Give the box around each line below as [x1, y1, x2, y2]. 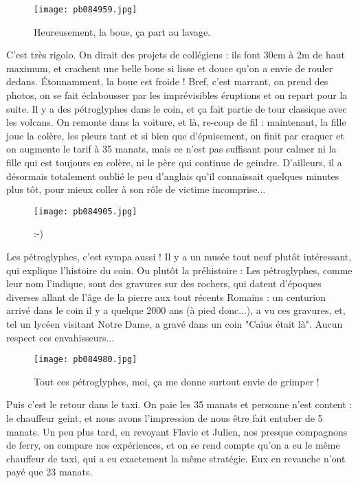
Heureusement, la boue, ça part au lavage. [34, 24, 211, 38]
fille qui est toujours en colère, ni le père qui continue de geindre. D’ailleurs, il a [6, 155, 342, 169]
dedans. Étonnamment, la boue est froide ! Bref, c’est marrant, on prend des [6, 74, 328, 89]
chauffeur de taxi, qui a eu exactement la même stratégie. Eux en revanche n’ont [6, 451, 346, 465]
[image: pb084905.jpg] [34, 206, 137, 216]
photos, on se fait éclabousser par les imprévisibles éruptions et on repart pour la [6, 88, 348, 102]
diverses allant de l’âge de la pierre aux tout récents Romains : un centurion [6, 289, 326, 304]
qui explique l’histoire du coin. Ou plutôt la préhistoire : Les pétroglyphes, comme [6, 262, 353, 277]
